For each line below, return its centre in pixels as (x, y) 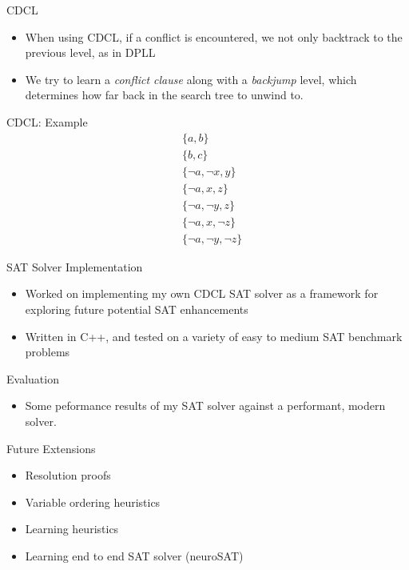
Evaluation (33, 378)
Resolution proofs (68, 475)
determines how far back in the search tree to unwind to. (164, 95)
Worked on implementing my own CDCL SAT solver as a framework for (202, 293)
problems (48, 352)
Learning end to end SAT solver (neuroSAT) (134, 555)
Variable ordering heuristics (93, 502)
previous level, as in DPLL (90, 52)
